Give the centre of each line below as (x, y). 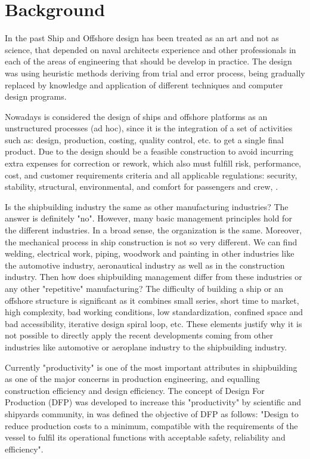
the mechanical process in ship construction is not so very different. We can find (151, 241)
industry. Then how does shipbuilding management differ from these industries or (154, 277)
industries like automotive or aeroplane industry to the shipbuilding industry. (146, 346)
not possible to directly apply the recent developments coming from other (139, 335)
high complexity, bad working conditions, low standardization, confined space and (154, 312)
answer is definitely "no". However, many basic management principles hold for (148, 218)
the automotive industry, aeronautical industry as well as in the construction (145, 265)
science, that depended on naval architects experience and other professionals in (151, 49)
